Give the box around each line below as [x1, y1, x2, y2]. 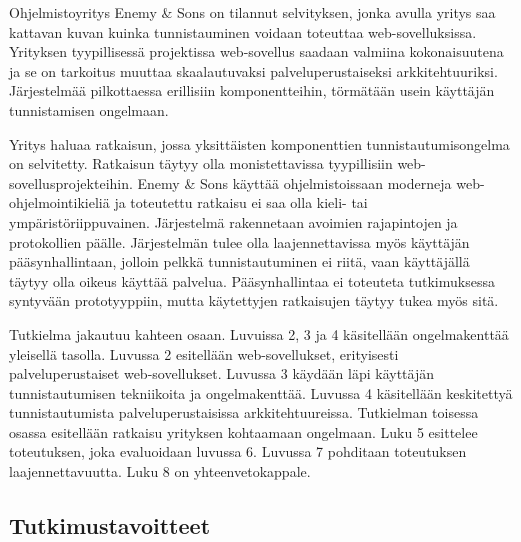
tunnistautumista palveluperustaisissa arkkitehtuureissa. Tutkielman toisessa [9, 402, 479, 423]
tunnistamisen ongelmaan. [9, 99, 169, 120]
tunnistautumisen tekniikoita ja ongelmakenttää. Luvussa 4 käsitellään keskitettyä [9, 382, 513, 403]
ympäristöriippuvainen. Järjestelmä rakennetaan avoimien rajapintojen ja [9, 211, 458, 232]
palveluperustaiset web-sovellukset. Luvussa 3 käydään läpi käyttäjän [9, 363, 434, 384]
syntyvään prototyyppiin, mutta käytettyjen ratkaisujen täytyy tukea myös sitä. [9, 290, 499, 311]
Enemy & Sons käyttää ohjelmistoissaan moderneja [137, 172, 452, 193]
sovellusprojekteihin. [9, 172, 133, 193]
